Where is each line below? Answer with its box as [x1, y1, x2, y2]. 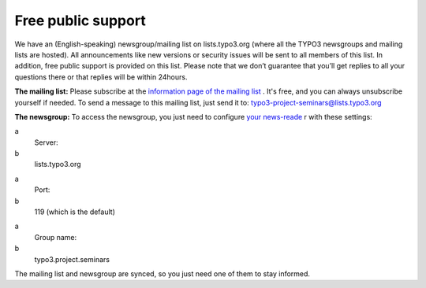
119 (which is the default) [34, 207, 116, 216]
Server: [34, 138, 58, 147]
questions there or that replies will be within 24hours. [14, 72, 188, 82]
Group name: [34, 232, 77, 242]
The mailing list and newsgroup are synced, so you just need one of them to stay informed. [14, 268, 311, 279]
